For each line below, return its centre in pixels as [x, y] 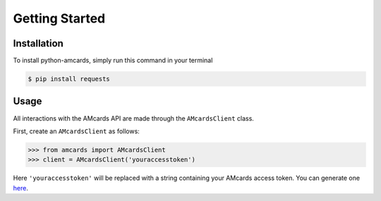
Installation [38, 43]
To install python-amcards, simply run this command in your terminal [113, 61]
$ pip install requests [69, 79]
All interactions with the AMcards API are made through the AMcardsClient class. [133, 118]
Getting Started [59, 18]
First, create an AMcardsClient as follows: [77, 131]
